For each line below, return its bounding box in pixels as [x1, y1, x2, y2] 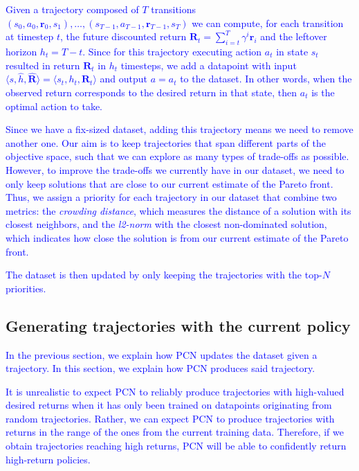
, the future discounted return [60, 29, 187, 44]
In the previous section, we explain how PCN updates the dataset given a [6, 347, 317, 362]
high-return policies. [6, 452, 91, 466]
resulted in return [6, 57, 80, 72]
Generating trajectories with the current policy [6, 314, 351, 336]
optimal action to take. [6, 98, 102, 113]
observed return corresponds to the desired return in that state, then [6, 85, 297, 99]
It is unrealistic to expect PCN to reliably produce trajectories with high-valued [6, 384, 344, 398]
